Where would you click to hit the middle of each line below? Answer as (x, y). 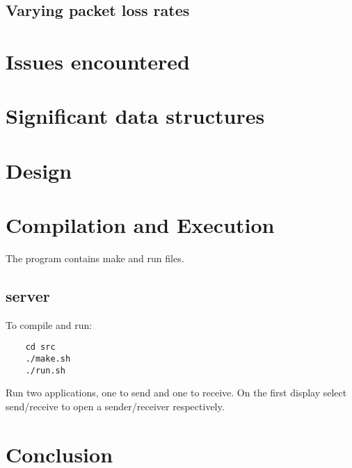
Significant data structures (135, 116)
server (28, 296)
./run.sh (45, 370)
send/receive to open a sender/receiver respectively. (115, 406)
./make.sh (48, 359)
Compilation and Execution (140, 225)
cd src (40, 347)
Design (39, 170)
